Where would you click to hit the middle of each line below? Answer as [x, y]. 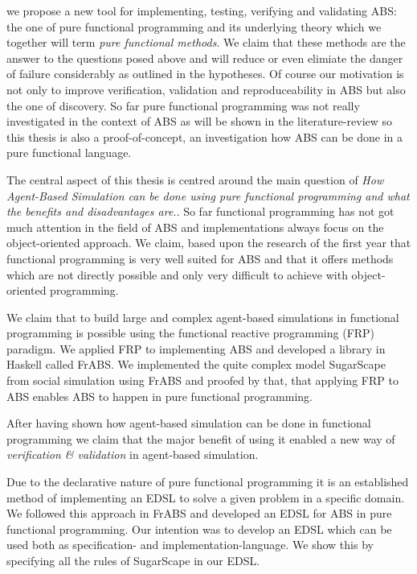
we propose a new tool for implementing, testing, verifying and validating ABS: [202, 10]
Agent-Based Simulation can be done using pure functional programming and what [208, 195]
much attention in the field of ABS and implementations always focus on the [195, 227]
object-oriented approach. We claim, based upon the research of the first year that [209, 243]
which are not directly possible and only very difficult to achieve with [177, 274]
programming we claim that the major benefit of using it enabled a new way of [201, 438]
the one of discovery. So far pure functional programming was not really [183, 105]
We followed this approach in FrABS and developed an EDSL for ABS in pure [199, 513]
